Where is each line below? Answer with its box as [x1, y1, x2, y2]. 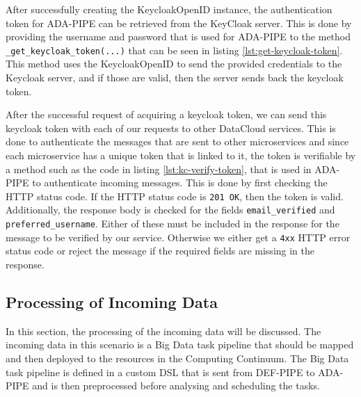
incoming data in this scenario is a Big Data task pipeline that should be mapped [6, 337, 354, 352]
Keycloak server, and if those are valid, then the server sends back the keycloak [6, 70, 344, 85]
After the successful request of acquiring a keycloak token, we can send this [6, 107, 327, 122]
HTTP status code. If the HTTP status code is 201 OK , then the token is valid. [6, 188, 344, 203]
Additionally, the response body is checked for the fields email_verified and [6, 202, 335, 217]
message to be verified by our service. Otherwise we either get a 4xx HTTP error [6, 229, 351, 244]
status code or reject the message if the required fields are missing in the [6, 243, 315, 258]
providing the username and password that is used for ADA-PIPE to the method [6, 29, 351, 44]
